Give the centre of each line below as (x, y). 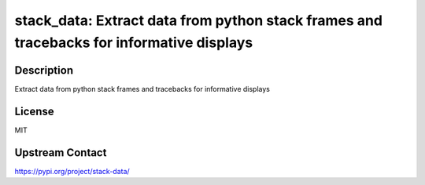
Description (44, 70)
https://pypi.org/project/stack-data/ (72, 171)
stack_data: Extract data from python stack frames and (199, 20)
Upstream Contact (61, 152)
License (34, 111)
